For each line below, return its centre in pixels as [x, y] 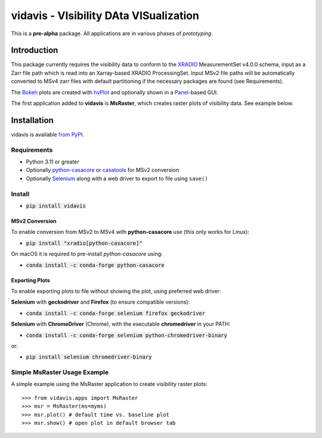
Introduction [35, 50]
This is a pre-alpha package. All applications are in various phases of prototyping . [112, 33]
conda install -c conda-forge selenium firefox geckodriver [116, 313]
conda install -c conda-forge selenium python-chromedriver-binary [127, 335]
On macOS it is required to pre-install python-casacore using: [87, 254]
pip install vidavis [56, 206]
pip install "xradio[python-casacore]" [84, 243]
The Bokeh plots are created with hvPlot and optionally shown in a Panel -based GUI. [115, 92]
